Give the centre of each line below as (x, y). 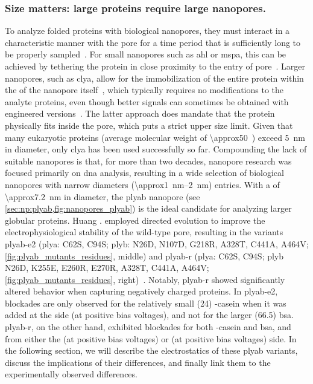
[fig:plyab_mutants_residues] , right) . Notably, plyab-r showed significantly (145, 279)
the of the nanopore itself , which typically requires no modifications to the (144, 90)
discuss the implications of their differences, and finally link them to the (138, 362)
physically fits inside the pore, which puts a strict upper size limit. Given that (149, 125)
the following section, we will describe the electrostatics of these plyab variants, (151, 350)
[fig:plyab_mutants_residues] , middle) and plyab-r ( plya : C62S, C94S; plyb (144, 255)
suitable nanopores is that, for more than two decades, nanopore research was (148, 161)
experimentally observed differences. (71, 374)
